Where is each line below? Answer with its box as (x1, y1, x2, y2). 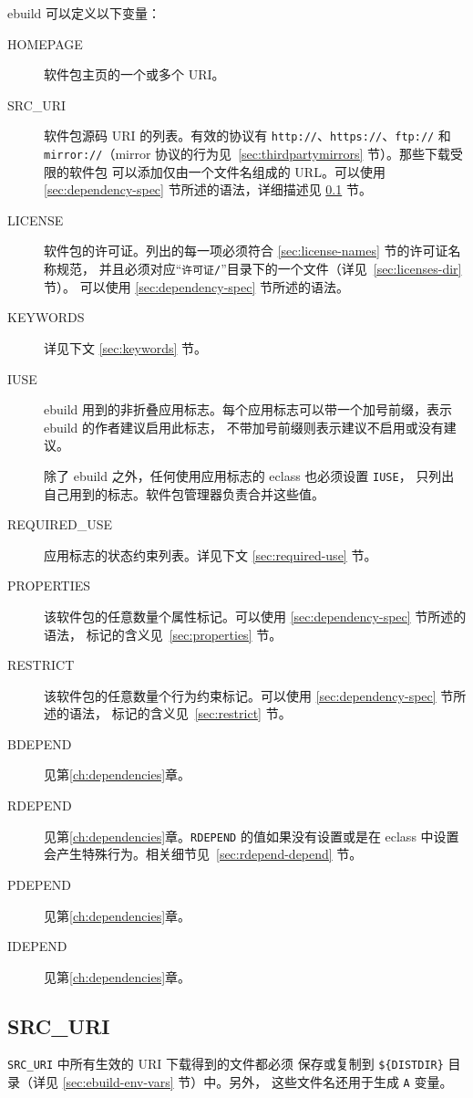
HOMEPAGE (7, 34, 83, 53)
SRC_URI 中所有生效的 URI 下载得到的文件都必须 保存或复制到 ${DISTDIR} (7, 1054, 444, 1073)
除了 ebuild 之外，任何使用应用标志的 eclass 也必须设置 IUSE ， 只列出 (44, 465, 455, 485)
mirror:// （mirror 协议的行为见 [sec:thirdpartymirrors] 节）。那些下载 (44, 144, 451, 163)
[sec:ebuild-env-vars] (62, 1072, 174, 1092)
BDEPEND (7, 734, 72, 753)
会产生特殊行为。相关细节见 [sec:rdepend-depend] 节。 (44, 844, 363, 863)
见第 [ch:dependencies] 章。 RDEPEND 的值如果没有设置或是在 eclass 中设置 (44, 826, 459, 845)
